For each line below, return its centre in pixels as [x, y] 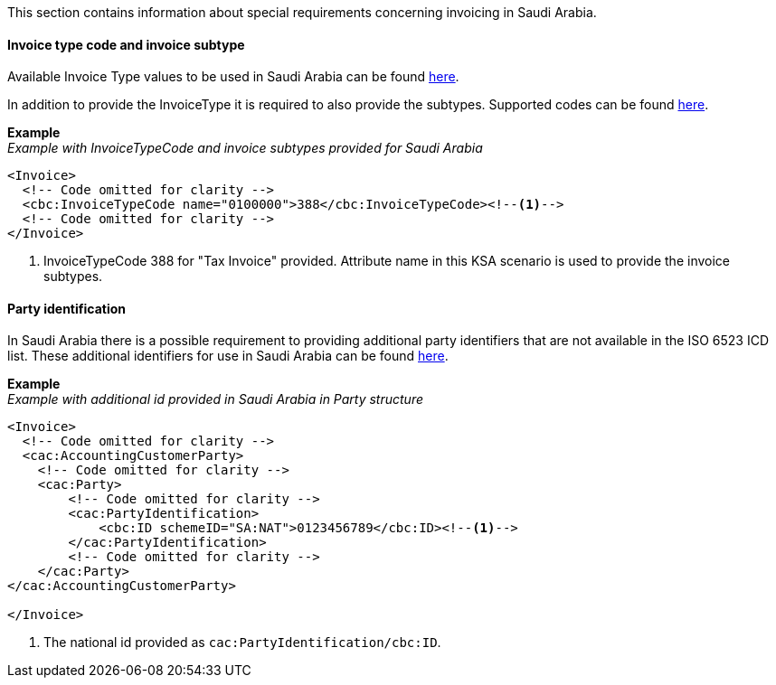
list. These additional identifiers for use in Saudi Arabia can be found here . [228, 356]
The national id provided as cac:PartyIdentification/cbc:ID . [242, 643]
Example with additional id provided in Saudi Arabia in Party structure [216, 399]
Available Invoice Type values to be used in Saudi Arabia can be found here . [233, 77]
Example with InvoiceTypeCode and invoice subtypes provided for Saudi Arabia [245, 148]
